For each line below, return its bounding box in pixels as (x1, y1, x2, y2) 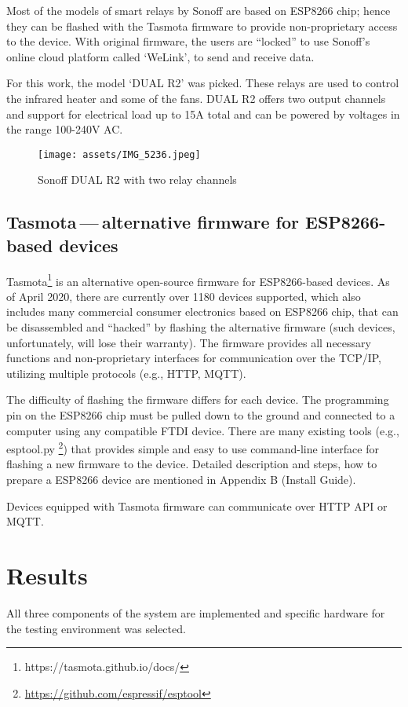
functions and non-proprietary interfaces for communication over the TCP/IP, (6, 350, 381, 366)
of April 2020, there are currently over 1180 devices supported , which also (6, 288, 361, 304)
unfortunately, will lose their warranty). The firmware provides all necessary (6, 334, 371, 350)
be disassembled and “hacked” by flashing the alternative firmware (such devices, (6, 319, 395, 335)
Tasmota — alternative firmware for (6, 210, 300, 234)
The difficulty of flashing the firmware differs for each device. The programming (6, 391, 389, 408)
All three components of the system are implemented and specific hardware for (6, 604, 385, 621)
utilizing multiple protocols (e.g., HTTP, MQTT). (6, 364, 246, 381)
